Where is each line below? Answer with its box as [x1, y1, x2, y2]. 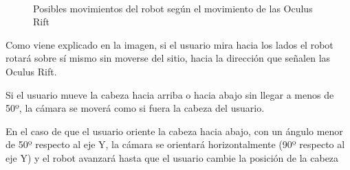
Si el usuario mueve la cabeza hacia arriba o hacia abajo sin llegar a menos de [6, 87, 334, 101]
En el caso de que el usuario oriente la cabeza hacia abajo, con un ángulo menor [6, 123, 343, 138]
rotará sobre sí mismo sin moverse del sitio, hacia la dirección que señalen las [6, 51, 331, 65]
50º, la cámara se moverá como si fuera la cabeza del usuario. [6, 101, 265, 115]
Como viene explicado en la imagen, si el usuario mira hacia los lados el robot [6, 37, 333, 51]
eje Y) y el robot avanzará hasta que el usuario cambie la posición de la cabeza [6, 150, 339, 165]
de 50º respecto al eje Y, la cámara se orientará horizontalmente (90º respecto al [6, 137, 345, 151]
